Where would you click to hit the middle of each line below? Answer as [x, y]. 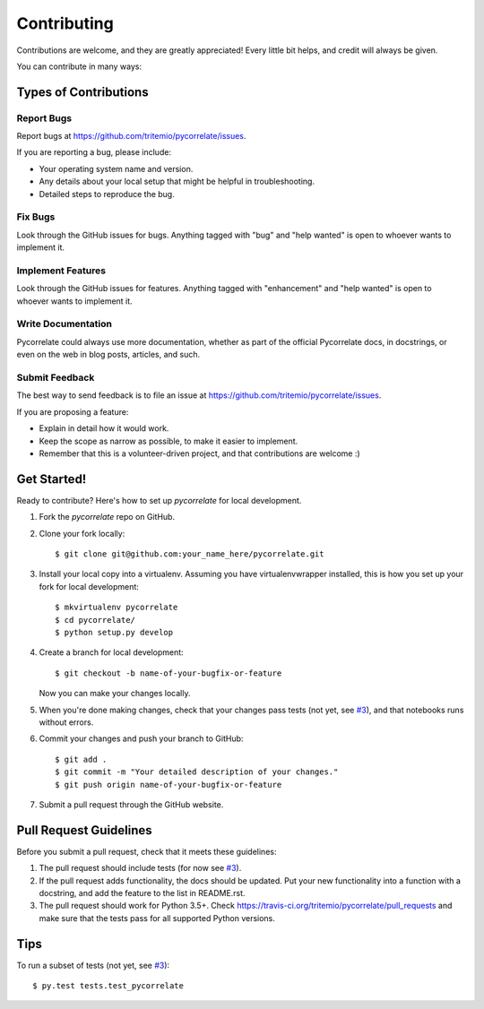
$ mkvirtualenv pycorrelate [117, 608]
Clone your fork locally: [82, 533]
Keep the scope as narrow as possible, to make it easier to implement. [169, 441]
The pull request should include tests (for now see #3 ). [140, 868]
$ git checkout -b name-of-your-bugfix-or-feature [169, 673]
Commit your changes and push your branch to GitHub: [141, 738]
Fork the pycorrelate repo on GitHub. [107, 517]
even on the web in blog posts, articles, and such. [108, 355]
